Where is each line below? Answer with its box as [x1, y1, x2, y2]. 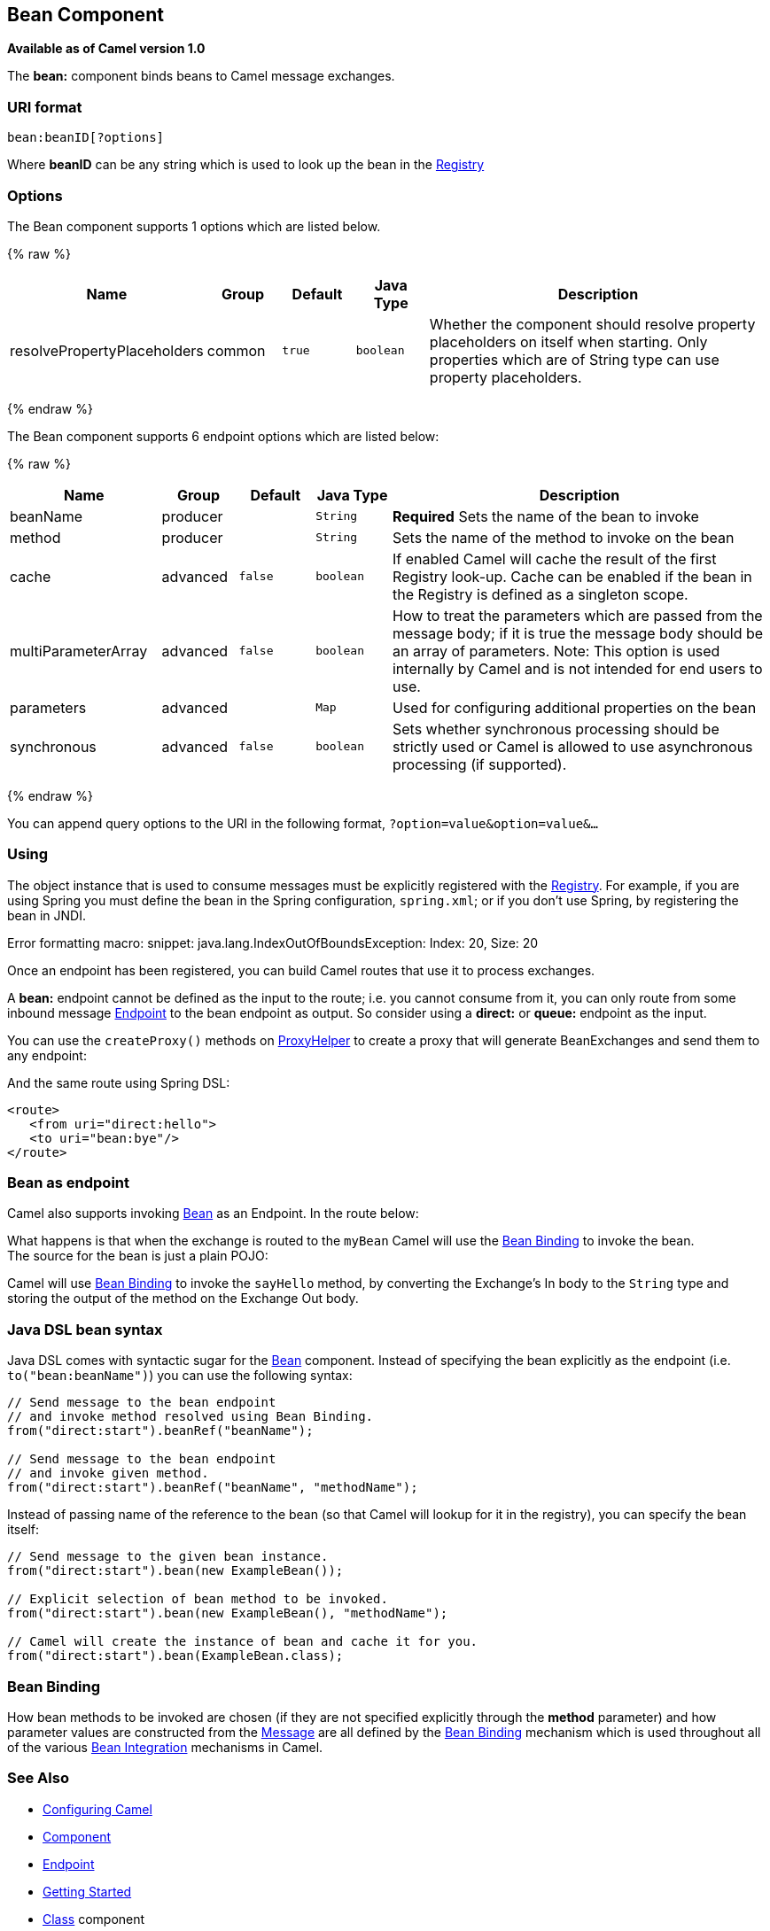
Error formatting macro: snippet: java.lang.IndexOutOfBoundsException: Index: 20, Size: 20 [7, 934, 539, 950]
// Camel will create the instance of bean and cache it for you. [7, 1634, 478, 1649]
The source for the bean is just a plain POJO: [7, 1248, 268, 1264]
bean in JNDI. [7, 907, 86, 923]
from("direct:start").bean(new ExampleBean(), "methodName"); [7, 1606, 448, 1621]
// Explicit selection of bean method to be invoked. [7, 1592, 388, 1607]
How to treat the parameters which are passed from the [392, 606, 763, 624]
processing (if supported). [392, 755, 567, 773]
